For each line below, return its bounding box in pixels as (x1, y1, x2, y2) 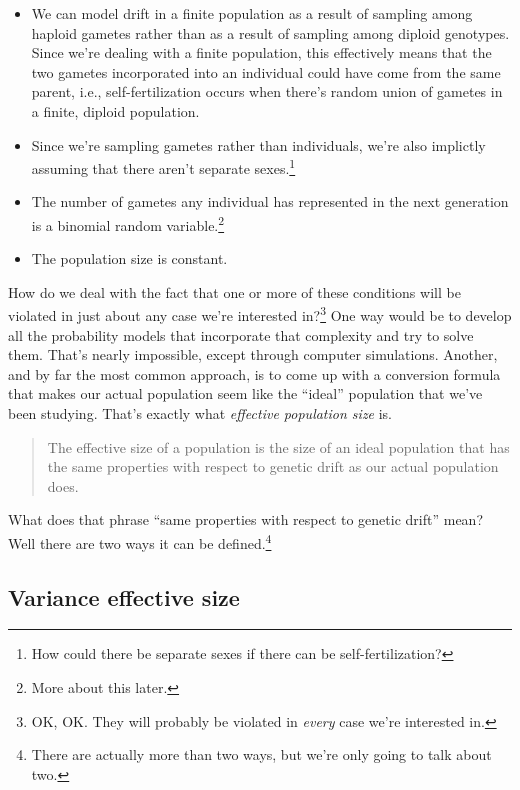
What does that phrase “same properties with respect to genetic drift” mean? (8, 509, 483, 530)
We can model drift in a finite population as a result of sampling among (31, 3, 473, 23)
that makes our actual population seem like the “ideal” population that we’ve (8, 383, 483, 404)
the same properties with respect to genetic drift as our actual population (47, 456, 499, 477)
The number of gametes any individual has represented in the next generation (31, 191, 509, 212)
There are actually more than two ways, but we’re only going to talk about (31, 744, 492, 765)
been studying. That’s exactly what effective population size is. (8, 403, 393, 424)
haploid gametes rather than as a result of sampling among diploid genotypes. (31, 22, 510, 43)
